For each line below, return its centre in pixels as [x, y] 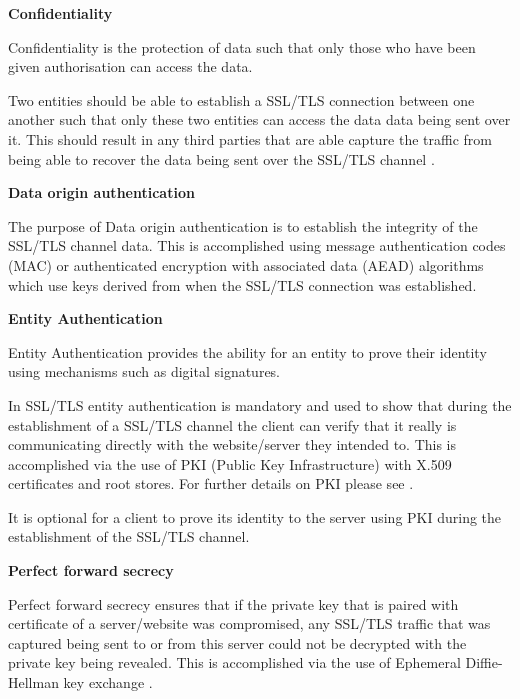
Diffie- [484, 662]
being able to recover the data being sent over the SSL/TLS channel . [221, 158]
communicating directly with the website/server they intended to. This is [232, 444]
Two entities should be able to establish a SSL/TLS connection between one [241, 99]
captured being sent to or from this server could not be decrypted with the [237, 642]
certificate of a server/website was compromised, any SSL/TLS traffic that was [249, 623]
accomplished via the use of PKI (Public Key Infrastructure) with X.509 [230, 463]
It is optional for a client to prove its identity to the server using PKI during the [255, 516]
